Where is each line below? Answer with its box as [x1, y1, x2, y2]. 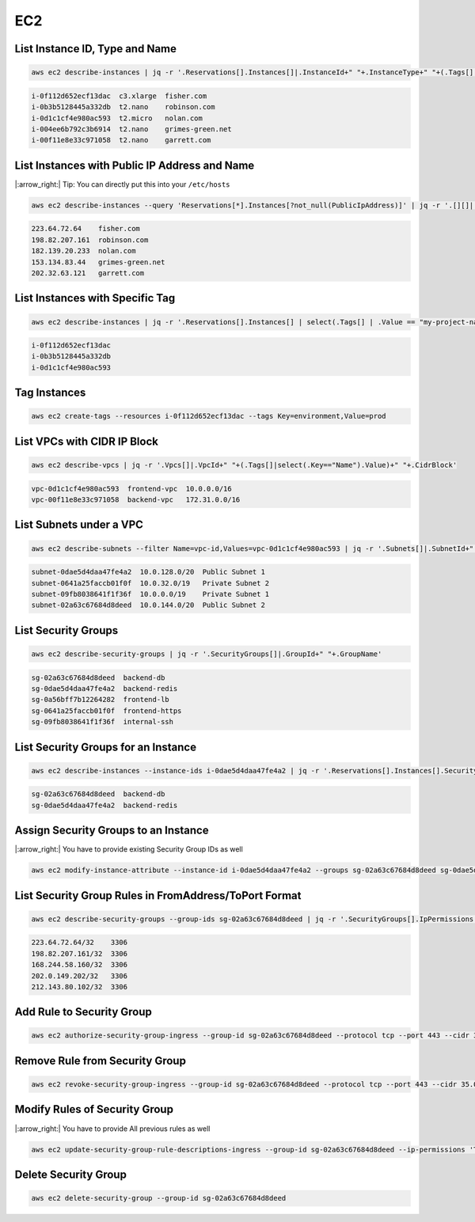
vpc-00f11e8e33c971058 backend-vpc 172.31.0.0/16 [31, 495, 241, 504]
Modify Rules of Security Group [14, 1102, 174, 1116]
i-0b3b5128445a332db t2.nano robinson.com [31, 103, 215, 112]
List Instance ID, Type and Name [14, 42, 177, 55]
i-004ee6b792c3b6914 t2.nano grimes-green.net [31, 124, 233, 134]
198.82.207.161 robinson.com [31, 235, 149, 245]
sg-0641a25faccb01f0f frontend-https [31, 706, 182, 715]
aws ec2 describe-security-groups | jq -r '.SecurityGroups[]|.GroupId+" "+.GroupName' [31, 649, 382, 658]
